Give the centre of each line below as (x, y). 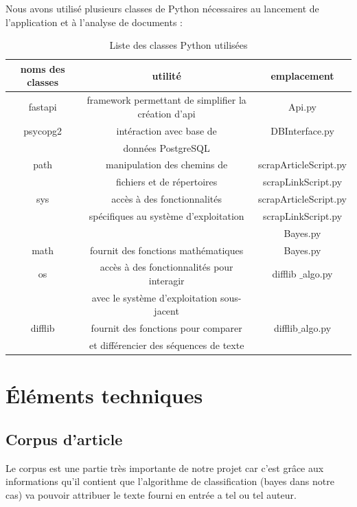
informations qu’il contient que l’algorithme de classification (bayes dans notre (170, 481)
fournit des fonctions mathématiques (167, 250)
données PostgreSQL (166, 147)
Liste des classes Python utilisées (178, 45)
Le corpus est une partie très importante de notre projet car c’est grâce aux (165, 467)
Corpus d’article (64, 439)
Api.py (302, 107)
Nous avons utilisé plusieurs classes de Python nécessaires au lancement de (162, 8)
